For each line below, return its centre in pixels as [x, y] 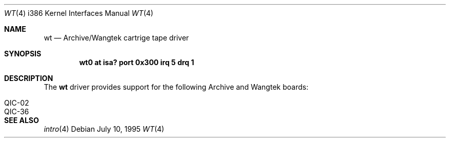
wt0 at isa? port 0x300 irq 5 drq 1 [137, 62]
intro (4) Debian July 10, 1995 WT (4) [104, 129]
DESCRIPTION [29, 78]
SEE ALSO [22, 120]
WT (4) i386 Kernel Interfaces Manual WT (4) [79, 13]
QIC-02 [17, 103]
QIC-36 [17, 111]
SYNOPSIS [23, 54]
